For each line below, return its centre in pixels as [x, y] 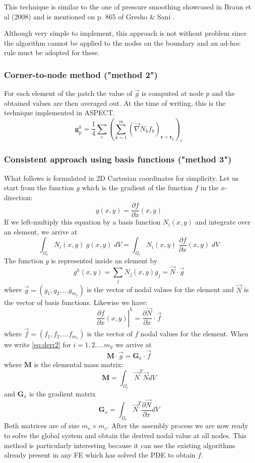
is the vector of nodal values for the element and [160, 289]
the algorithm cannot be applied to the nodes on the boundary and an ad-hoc [122, 42]
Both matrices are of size [42, 425]
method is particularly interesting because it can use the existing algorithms [120, 445]
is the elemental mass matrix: [79, 364]
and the [223, 93]
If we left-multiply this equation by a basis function [82, 222]
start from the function [39, 188]
